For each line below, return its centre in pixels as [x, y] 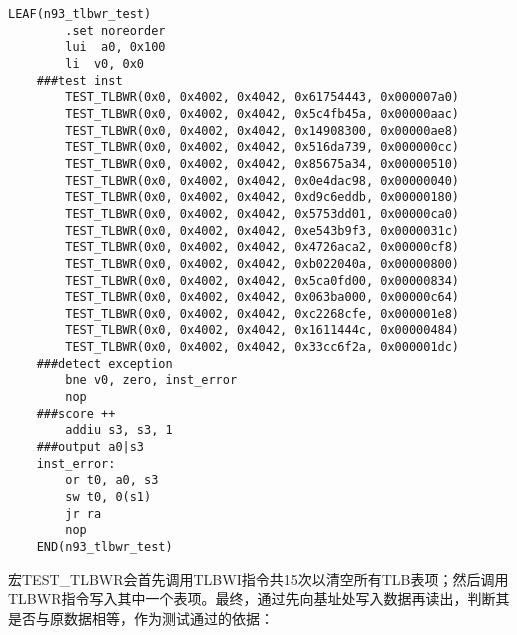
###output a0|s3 [90, 447]
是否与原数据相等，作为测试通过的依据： [141, 617]
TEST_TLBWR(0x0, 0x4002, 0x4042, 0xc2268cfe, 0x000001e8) [262, 313]
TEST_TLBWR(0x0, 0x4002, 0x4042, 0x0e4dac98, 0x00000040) [262, 180]
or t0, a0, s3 [112, 480]
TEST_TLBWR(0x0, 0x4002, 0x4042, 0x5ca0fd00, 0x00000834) [262, 280]
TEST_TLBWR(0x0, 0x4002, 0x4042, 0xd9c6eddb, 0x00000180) [262, 197]
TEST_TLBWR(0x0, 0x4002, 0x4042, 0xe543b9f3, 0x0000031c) [262, 230]
